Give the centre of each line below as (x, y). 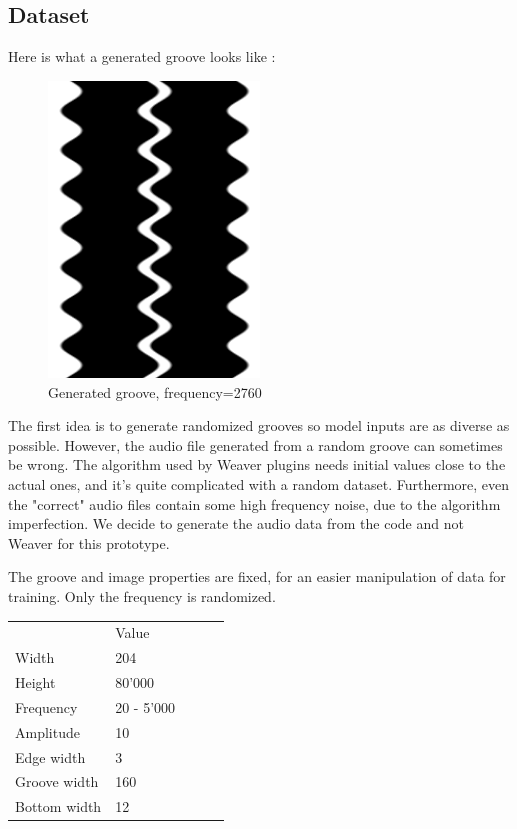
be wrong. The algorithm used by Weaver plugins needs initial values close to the (257, 464)
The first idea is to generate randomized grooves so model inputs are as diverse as (259, 425)
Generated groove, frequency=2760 (155, 391)
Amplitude (47, 731)
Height (35, 681)
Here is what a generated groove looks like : (142, 56)
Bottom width (58, 806)
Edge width (50, 756)
